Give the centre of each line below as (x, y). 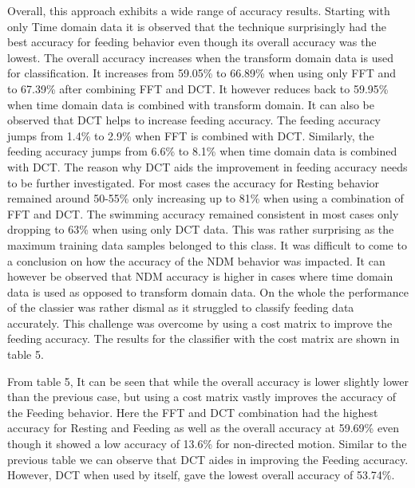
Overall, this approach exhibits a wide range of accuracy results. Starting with (199, 10)
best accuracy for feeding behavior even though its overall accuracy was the (192, 42)
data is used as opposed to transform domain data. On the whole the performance (208, 291)
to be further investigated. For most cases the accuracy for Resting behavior (194, 182)
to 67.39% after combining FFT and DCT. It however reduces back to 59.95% (198, 88)
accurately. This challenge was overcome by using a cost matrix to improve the (200, 323)
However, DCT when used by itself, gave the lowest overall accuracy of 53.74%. (201, 475)
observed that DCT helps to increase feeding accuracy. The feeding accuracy (194, 120)
